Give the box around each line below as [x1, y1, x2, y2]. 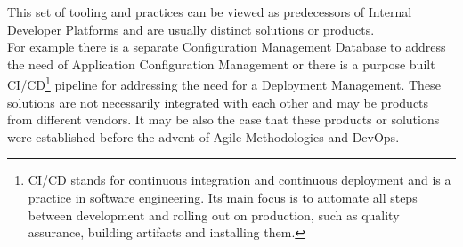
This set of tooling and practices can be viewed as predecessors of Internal [7, 3, 412, 20]
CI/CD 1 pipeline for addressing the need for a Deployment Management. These [7, 73, 441, 94]
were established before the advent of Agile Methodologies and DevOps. [7, 127, 400, 146]
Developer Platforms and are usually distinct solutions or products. [7, 20, 375, 38]
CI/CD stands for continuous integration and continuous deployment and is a [28, 171, 451, 189]
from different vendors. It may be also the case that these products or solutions [7, 110, 440, 129]
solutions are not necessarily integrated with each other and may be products [7, 92, 429, 111]
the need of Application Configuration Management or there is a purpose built [7, 54, 435, 73]
